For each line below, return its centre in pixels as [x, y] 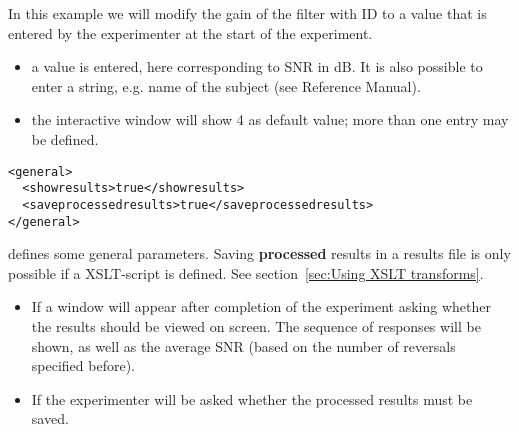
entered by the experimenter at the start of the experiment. [190, 32]
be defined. [65, 138]
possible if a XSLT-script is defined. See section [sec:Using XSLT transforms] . [246, 272]
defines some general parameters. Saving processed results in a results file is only [259, 253]
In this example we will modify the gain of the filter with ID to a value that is [247, 13]
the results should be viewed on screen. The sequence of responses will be [256, 325]
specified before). [83, 365]
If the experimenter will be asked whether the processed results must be [252, 398]
